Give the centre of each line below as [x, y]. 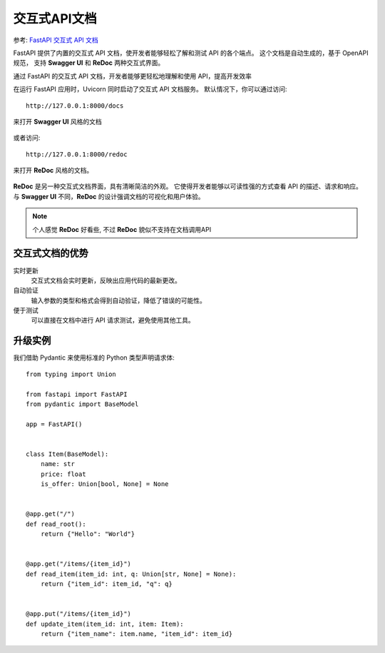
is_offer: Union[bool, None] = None [104, 484]
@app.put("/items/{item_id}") [79, 614]
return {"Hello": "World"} [88, 534]
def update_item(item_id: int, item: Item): [105, 624]
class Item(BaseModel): [67, 454]
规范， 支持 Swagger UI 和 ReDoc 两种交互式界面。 [89, 63]
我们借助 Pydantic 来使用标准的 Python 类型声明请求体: [94, 358]
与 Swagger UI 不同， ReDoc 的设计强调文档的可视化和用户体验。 [109, 196]
